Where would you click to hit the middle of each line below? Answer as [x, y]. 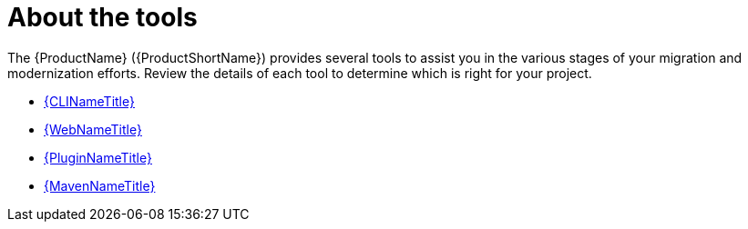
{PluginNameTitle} [98, 157]
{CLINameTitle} [89, 101]
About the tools [102, 17]
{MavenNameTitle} [100, 185]
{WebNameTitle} [93, 129]
